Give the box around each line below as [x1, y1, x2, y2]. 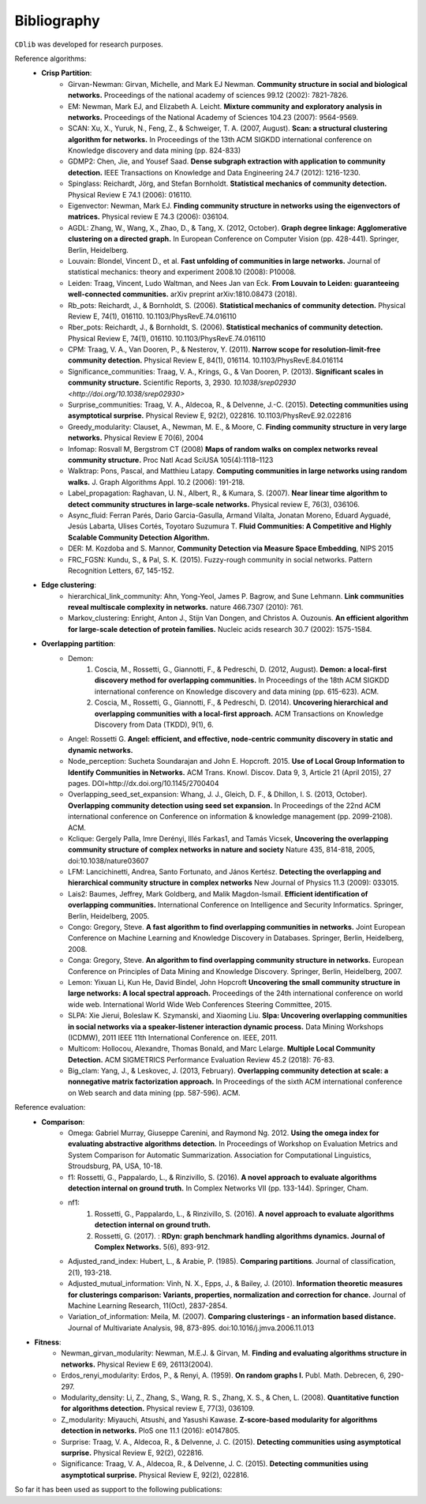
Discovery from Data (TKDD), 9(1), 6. [95, 720, 214, 729]
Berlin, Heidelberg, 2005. [68, 911, 150, 920]
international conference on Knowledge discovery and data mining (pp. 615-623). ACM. [95, 686, 379, 696]
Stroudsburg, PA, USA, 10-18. [68, 1161, 163, 1171]
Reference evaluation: [14, 1103, 86, 1112]
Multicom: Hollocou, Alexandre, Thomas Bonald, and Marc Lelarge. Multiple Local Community [68, 1043, 376, 1054]
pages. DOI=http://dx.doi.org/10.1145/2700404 [68, 778, 219, 788]
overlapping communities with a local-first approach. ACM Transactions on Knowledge [95, 709, 384, 718]
